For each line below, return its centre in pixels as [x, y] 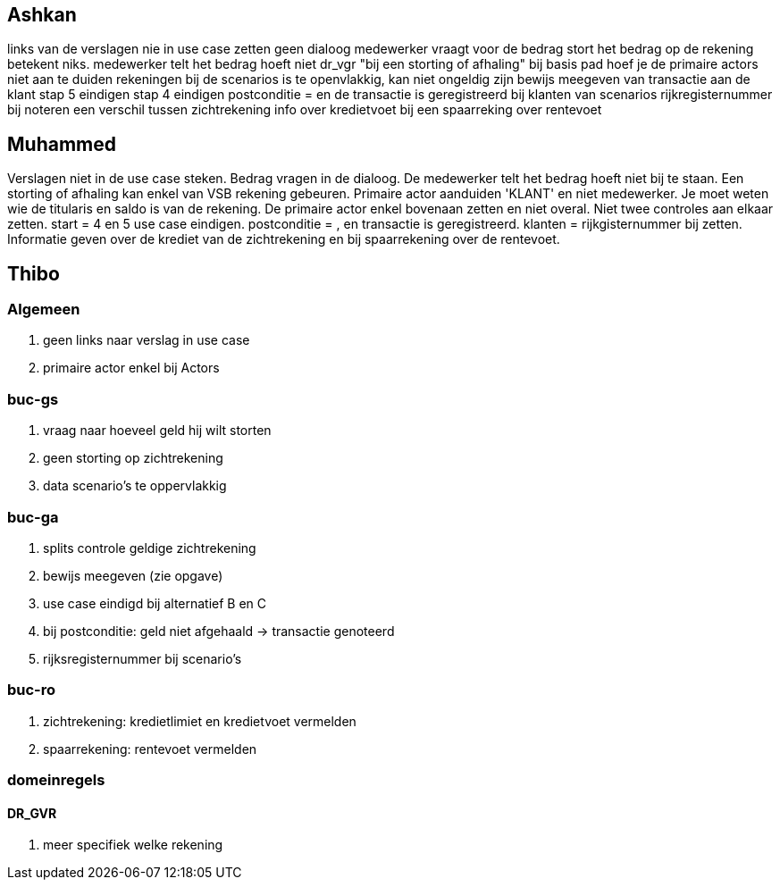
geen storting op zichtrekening [133, 458]
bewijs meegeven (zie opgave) [133, 575]
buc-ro [32, 690]
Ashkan [42, 15]
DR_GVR [32, 813]
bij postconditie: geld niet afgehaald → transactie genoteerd [219, 631]
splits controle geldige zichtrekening [150, 548]
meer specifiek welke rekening [133, 845]
